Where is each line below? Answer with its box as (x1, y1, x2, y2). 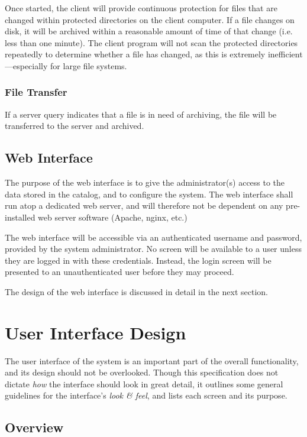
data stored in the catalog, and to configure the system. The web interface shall (5, 187, 293, 200)
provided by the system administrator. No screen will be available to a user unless (5, 242, 302, 255)
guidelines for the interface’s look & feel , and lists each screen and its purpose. (5, 389, 287, 402)
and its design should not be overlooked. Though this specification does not (5, 366, 279, 378)
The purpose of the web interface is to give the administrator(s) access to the (5, 176, 285, 189)
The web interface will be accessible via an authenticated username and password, (5, 231, 302, 243)
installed (5, 211, 35, 223)
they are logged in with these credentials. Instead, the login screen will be (5, 254, 272, 266)
